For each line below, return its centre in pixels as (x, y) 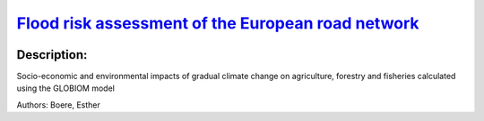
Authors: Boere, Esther (58, 105)
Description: (52, 55)
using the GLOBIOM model (66, 88)
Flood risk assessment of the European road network (218, 23)
